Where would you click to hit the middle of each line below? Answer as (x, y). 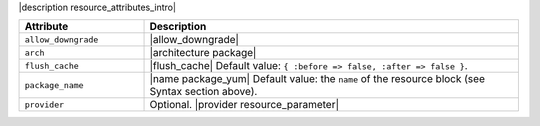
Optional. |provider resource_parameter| (244, 105)
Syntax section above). (203, 92)
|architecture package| (203, 53)
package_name (54, 85)
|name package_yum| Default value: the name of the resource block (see (317, 79)
